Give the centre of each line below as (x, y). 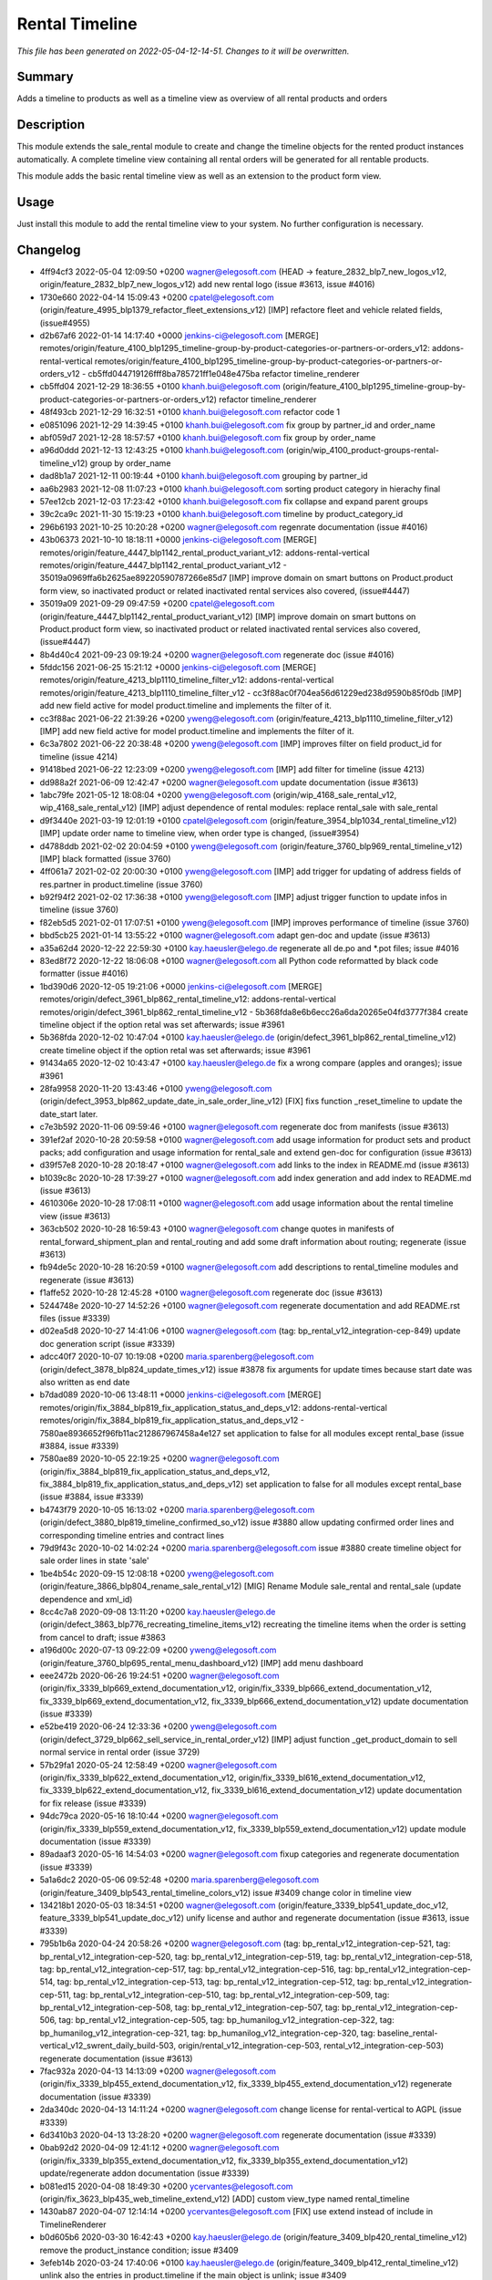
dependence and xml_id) (86, 1599)
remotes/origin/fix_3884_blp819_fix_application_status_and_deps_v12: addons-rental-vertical (213, 1407)
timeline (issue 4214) (79, 756)
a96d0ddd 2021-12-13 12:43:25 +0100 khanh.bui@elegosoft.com (162, 451)
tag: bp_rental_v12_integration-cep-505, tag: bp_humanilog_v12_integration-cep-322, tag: (227, 2020)
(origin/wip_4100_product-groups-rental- (362, 451)
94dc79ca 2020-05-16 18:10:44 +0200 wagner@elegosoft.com (159, 1816)
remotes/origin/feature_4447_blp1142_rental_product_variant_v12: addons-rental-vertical (205, 553)
